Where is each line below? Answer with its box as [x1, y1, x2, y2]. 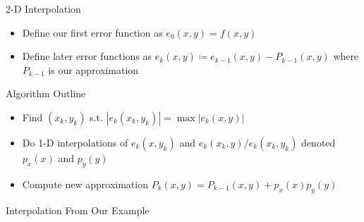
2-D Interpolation [6, 1, 81, 16]
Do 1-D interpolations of [22, 135, 128, 149]
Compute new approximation [22, 176, 148, 191]
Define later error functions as [22, 49, 152, 63]
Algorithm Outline [6, 86, 86, 101]
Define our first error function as [22, 25, 163, 39]
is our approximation [48, 62, 139, 77]
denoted [301, 135, 336, 149]
